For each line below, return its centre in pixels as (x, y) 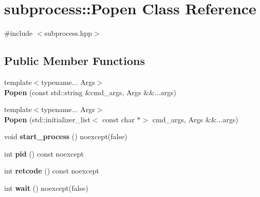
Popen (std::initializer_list (47, 119)
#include (18, 33)
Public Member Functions (75, 61)
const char (118, 119)
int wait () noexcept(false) (46, 188)
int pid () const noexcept (44, 153)
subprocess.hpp (68, 33)
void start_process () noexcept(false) (66, 136)
